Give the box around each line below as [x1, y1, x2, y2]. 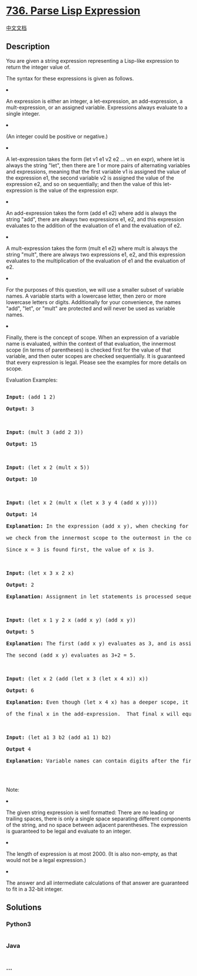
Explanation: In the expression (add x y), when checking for [6, 522, 189, 529]
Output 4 [6, 745, 31, 752]
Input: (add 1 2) [6, 393, 56, 400]
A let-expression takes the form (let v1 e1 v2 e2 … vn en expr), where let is [6, 156, 185, 163]
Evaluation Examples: [6, 376, 57, 383]
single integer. [6, 110, 40, 117]
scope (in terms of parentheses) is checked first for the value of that [6, 346, 171, 353]
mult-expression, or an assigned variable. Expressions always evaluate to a [6, 104, 188, 111]
